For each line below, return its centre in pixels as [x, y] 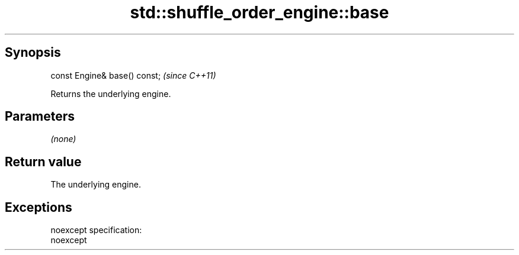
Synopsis [33, 53]
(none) [63, 139]
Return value [43, 162]
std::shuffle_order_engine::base [259, 12]
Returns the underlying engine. [111, 93]
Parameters [40, 117]
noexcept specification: [96, 230]
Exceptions [39, 207]
